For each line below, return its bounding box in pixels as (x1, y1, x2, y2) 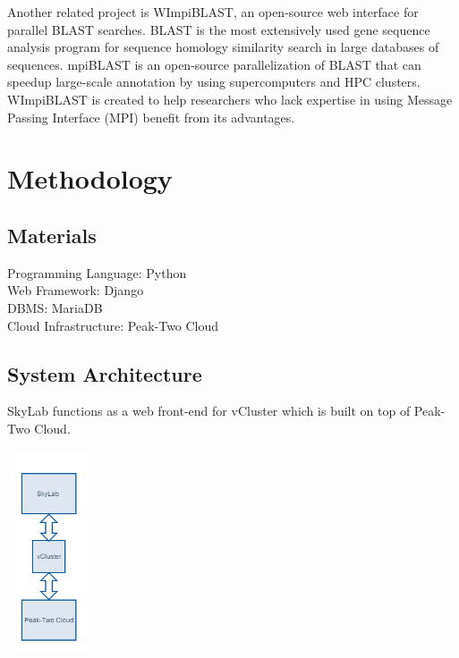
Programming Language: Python (7, 263, 187, 282)
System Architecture (7, 359, 202, 387)
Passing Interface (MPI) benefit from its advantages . (7, 107, 295, 126)
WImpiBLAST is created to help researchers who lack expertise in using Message (7, 89, 453, 108)
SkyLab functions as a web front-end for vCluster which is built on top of (7, 401, 411, 420)
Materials (7, 221, 97, 249)
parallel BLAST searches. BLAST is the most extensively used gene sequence (7, 20, 430, 38)
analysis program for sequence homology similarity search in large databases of (7, 38, 439, 56)
